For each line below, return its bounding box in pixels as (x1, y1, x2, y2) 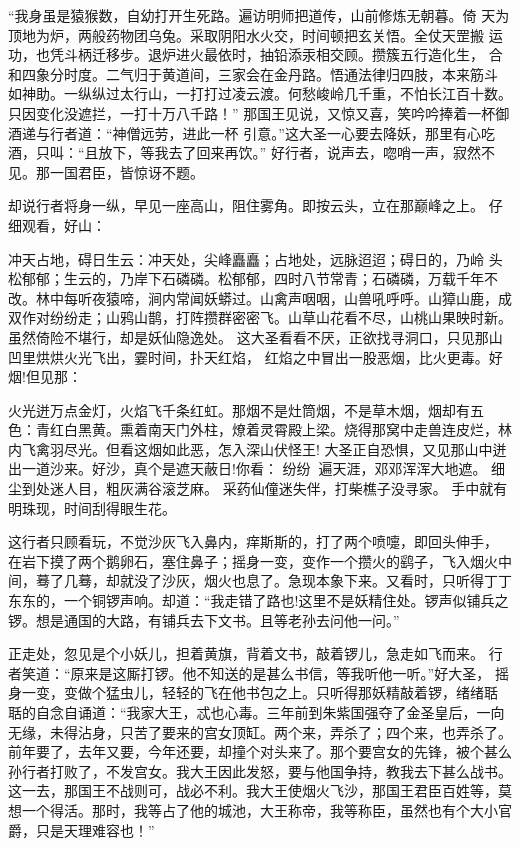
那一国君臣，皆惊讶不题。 (35, 161, 204, 182)
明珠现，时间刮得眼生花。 (8, 497, 176, 518)
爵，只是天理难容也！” (8, 819, 155, 840)
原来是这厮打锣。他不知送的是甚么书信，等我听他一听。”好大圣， (70, 662, 491, 683)
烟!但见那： (8, 366, 82, 387)
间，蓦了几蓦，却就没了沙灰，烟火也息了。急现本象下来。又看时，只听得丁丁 (8, 570, 512, 591)
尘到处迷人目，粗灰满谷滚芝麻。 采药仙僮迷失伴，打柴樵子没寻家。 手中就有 (8, 478, 508, 499)
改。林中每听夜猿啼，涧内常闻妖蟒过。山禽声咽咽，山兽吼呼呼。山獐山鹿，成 (8, 287, 512, 308)
